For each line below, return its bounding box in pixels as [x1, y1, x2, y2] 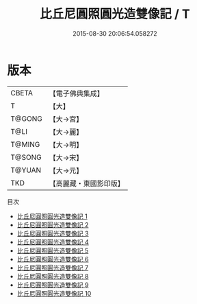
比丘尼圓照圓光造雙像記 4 [16, 237, 89, 246]
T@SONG [10, 152, 42, 162]
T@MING [10, 139, 40, 149]
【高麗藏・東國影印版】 [49, 178, 124, 188]
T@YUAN [10, 165, 42, 175]
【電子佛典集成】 [49, 89, 104, 98]
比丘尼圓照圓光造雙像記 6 [16, 255, 89, 263]
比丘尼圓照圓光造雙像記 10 [16, 289, 92, 297]
